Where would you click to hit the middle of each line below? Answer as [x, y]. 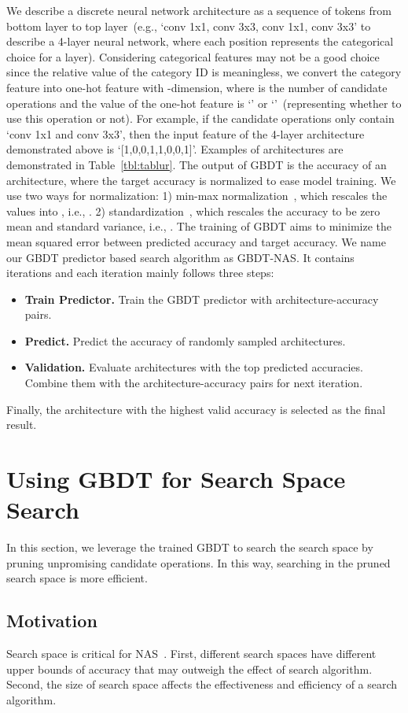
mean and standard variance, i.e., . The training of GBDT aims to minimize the [199, 226]
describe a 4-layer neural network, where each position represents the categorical [200, 41]
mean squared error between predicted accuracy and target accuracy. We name [196, 241]
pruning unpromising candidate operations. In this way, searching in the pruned [198, 562]
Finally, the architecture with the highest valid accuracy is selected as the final [196, 409]
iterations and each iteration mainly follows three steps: [140, 273]
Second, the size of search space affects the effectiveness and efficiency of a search [202, 684]
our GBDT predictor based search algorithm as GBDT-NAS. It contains [180, 257]
